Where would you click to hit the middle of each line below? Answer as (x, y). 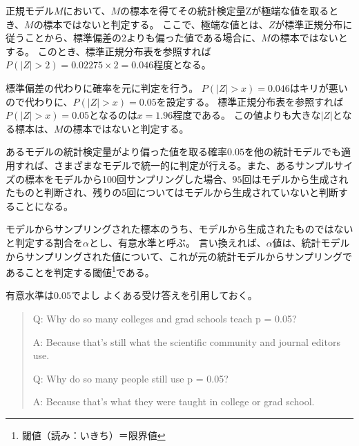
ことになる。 (44, 205)
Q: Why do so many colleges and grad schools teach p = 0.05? (165, 318)
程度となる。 (182, 65)
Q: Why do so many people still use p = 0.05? (130, 378)
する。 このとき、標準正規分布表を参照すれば (108, 51)
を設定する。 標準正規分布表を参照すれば (250, 101)
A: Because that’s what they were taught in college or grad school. (174, 401)
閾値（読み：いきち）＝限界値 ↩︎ (94, 435)
